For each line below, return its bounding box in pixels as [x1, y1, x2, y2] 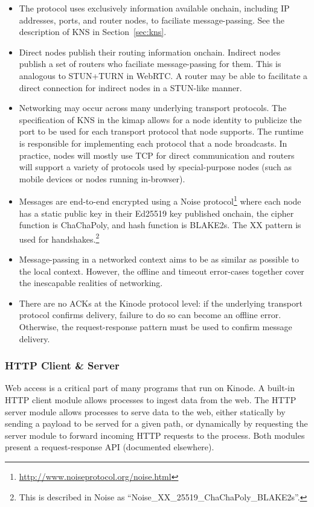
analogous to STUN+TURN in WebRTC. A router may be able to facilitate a [19, 69, 308, 81]
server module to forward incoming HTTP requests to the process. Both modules [5, 429, 305, 441]
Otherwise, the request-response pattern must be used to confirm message [19, 320, 292, 333]
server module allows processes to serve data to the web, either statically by [5, 405, 286, 418]
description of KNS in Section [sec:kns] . [19, 25, 167, 38]
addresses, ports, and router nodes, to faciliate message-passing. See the [19, 13, 284, 26]
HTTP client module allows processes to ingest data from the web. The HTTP [5, 393, 296, 406]
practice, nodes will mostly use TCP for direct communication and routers [19, 148, 295, 161]
